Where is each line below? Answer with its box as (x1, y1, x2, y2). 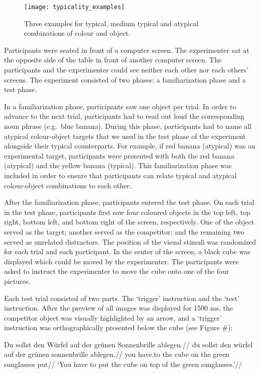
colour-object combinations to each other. (4, 180, 132, 190)
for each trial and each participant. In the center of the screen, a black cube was (4, 246, 250, 257)
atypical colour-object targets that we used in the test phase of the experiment (4, 130, 246, 141)
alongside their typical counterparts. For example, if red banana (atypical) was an (4, 140, 255, 151)
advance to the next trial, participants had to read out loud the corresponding (4, 111, 244, 121)
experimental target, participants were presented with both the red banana (4, 150, 234, 161)
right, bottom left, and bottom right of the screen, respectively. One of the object (4, 216, 254, 227)
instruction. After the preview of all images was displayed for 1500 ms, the (4, 303, 233, 313)
